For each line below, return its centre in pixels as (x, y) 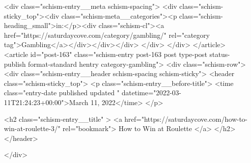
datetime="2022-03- (151, 93)
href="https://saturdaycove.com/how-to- (186, 119)
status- (220, 54)
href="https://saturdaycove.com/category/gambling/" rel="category (107, 35)
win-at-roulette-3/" (32, 128)
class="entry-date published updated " (62, 93)
